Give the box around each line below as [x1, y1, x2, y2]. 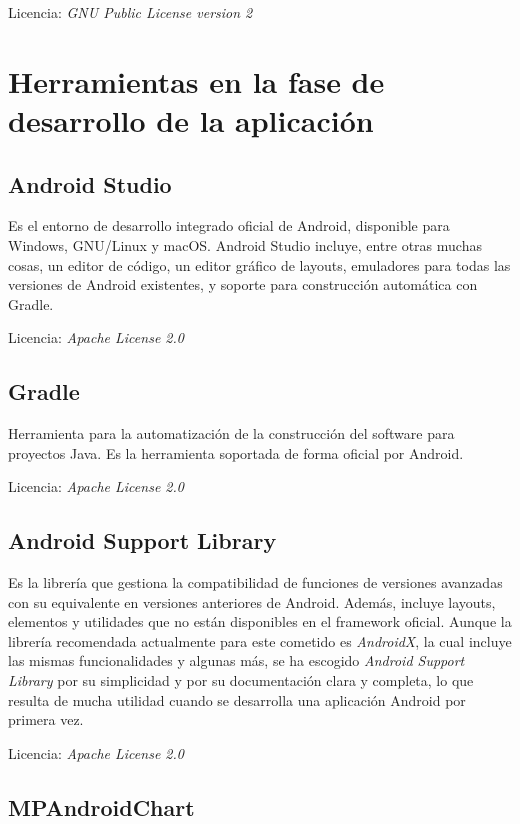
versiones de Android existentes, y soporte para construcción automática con [8, 274, 478, 295]
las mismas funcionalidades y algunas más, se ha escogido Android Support [8, 650, 465, 671]
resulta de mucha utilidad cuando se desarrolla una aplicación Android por [8, 689, 466, 710]
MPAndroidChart [8, 791, 195, 822]
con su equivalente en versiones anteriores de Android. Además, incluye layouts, [8, 591, 496, 612]
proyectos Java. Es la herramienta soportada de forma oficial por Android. [8, 442, 464, 463]
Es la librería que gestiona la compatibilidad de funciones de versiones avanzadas [8, 572, 503, 593]
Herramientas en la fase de [8, 60, 385, 101]
